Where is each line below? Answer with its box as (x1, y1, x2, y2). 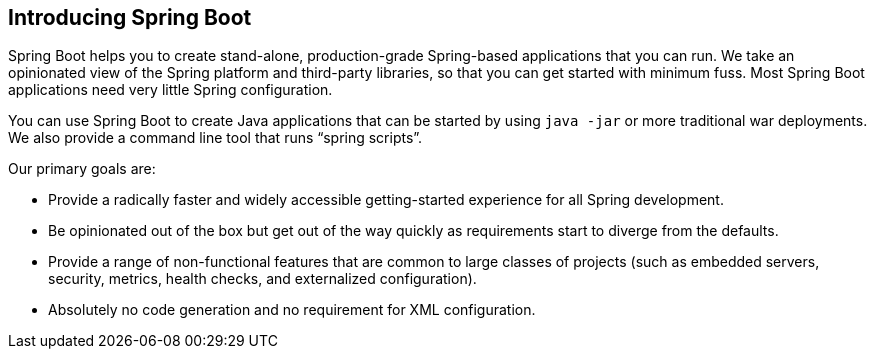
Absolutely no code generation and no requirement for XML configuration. (48, 301, 536, 319)
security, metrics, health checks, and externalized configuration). (48, 270, 477, 288)
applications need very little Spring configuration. (8, 81, 333, 99)
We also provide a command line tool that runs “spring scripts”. (8, 129, 423, 147)
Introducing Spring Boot (8, 5, 252, 30)
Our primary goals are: (8, 160, 156, 178)
